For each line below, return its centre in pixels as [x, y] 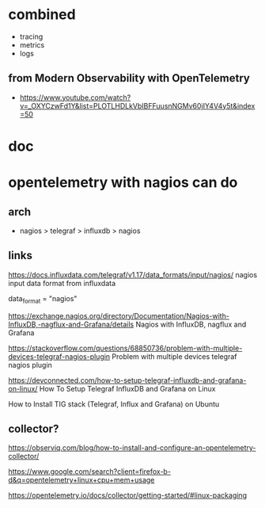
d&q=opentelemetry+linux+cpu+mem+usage [81, 480]
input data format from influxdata [62, 283]
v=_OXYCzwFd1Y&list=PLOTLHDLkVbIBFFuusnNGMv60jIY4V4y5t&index [137, 105]
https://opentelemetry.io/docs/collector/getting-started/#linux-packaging [128, 495]
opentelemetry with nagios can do [123, 183]
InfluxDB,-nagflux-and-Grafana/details [71, 324]
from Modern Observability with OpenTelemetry [129, 78]
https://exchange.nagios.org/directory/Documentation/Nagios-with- [119, 315]
